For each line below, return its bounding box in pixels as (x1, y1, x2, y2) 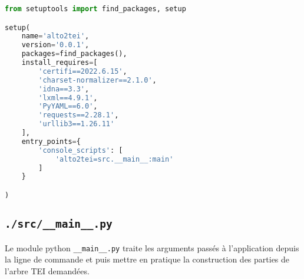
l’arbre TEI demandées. (5, 264, 90, 277)
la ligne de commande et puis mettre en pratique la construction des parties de (5, 253, 290, 265)
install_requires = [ (21, 58, 98, 67)
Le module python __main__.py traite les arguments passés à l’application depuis (5, 241, 299, 254)
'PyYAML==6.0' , (38, 102, 98, 111)
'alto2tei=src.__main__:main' (55, 155, 174, 163)
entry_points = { (21, 137, 81, 146)
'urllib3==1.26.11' (38, 120, 115, 129)
